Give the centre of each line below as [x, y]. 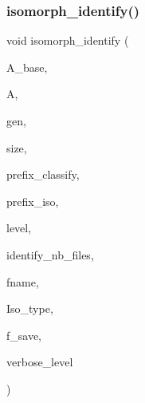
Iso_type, [30, 308]
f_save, [24, 335]
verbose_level [40, 362]
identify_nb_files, [50, 254]
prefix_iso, [33, 201]
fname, [23, 281]
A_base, [27, 67]
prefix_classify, [43, 174]
